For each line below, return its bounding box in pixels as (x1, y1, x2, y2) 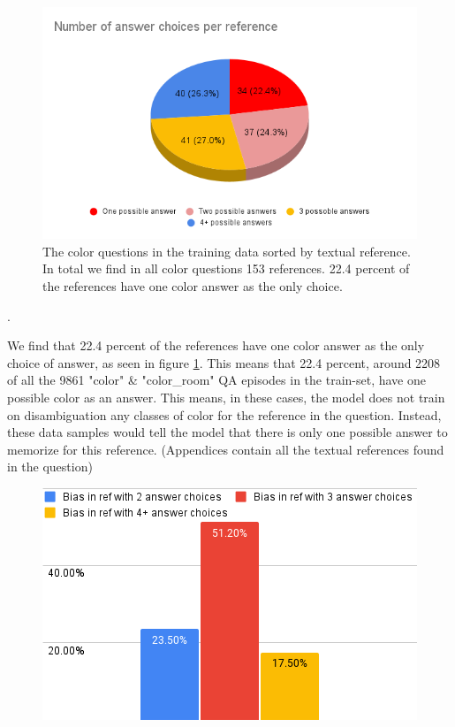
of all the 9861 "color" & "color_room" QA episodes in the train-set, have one (7, 371, 426, 389)
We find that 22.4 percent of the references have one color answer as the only (7, 336, 425, 355)
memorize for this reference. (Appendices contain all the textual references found (7, 440, 444, 458)
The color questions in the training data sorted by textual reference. (42, 241, 411, 260)
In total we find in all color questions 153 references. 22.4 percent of (42, 259, 410, 278)
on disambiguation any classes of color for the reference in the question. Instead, (7, 405, 442, 424)
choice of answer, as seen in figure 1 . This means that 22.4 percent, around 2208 (7, 353, 441, 371)
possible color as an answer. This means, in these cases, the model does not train (7, 387, 445, 406)
